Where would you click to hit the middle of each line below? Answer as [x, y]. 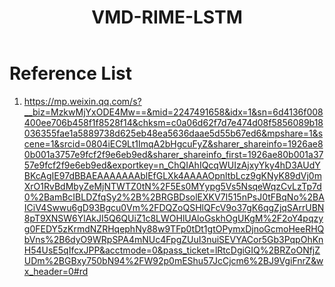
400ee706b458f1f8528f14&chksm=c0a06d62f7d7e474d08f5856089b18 [173, 122]
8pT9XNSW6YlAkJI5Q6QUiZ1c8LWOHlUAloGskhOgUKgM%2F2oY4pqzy [173, 218]
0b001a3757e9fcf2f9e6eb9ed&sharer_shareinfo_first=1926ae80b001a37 [173, 154]
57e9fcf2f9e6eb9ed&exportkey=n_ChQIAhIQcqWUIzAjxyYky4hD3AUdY [172, 165]
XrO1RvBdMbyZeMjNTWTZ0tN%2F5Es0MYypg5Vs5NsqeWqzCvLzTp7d [172, 186]
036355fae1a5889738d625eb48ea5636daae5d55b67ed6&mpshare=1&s [173, 133]
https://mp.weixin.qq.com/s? [82, 101]
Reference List [70, 73]
